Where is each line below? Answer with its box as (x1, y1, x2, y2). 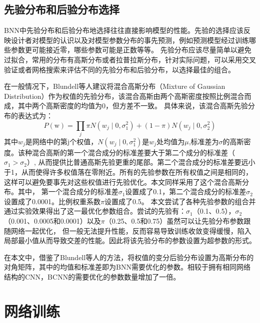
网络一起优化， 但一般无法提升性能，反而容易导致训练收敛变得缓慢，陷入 (10, 225, 251, 236)
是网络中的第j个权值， (25, 136, 98, 146)
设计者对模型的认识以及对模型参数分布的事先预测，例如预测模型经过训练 (10, 34, 249, 45)
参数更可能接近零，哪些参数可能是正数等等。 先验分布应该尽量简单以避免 (10, 44, 251, 55)
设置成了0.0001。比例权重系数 (4, 196, 100, 206)
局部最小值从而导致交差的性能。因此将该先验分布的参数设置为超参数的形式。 (4, 235, 256, 246)
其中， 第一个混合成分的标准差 (17, 186, 118, 197)
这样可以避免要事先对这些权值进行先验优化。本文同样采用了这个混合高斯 (4, 176, 242, 187)
